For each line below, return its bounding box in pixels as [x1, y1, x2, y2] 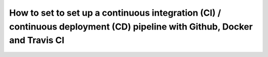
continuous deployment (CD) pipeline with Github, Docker [9, 21, 253, 32]
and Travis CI [9, 35, 65, 46]
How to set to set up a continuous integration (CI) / [9, 7, 221, 18]
